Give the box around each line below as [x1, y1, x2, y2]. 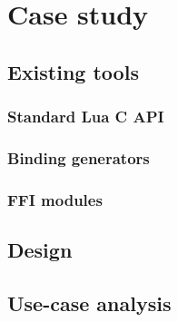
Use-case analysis [7, 288, 172, 317]
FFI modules [7, 188, 103, 210]
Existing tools [7, 57, 139, 85]
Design [7, 236, 73, 264]
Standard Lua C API [7, 105, 164, 128]
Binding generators [7, 146, 150, 169]
